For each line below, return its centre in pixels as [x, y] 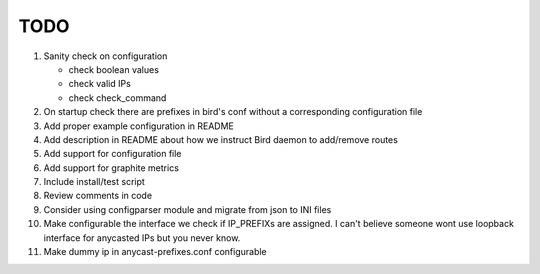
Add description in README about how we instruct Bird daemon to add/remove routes [221, 139]
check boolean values [114, 69]
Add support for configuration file [112, 154]
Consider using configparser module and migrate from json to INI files [187, 209]
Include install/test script [94, 182]
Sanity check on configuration [105, 56]
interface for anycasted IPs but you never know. [142, 237]
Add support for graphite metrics [111, 167]
